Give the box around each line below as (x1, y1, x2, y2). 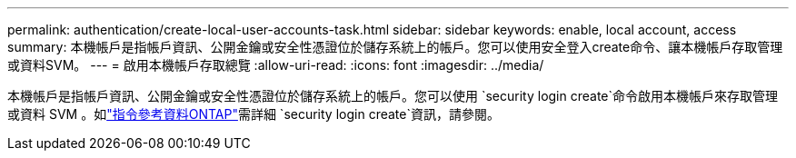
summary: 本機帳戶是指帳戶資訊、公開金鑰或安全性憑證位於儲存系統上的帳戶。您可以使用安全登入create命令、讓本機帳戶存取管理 (7, 39, 783, 54)
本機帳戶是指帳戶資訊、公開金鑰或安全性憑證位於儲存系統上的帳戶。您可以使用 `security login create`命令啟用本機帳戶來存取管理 (7, 88, 779, 104)
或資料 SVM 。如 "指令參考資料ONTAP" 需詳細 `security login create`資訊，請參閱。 (7, 106, 500, 122)
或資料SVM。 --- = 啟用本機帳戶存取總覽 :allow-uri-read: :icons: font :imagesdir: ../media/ (7, 57, 544, 73)
